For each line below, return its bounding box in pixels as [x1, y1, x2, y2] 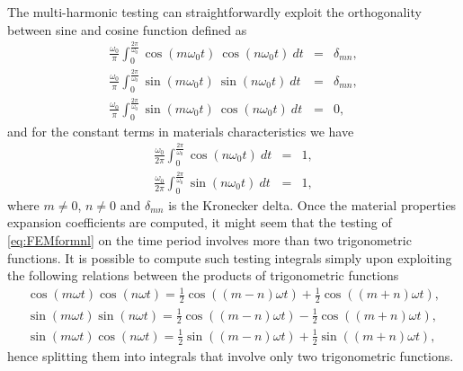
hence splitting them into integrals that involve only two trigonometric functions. [7, 346, 454, 365]
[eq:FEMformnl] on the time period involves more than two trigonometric [7, 230, 412, 249]
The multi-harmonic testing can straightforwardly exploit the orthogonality [7, 3, 422, 21]
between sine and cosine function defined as [7, 20, 247, 39]
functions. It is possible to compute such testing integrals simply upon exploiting [7, 248, 452, 267]
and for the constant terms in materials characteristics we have [7, 121, 354, 140]
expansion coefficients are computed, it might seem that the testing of [7, 213, 392, 232]
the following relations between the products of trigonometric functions [7, 266, 399, 285]
